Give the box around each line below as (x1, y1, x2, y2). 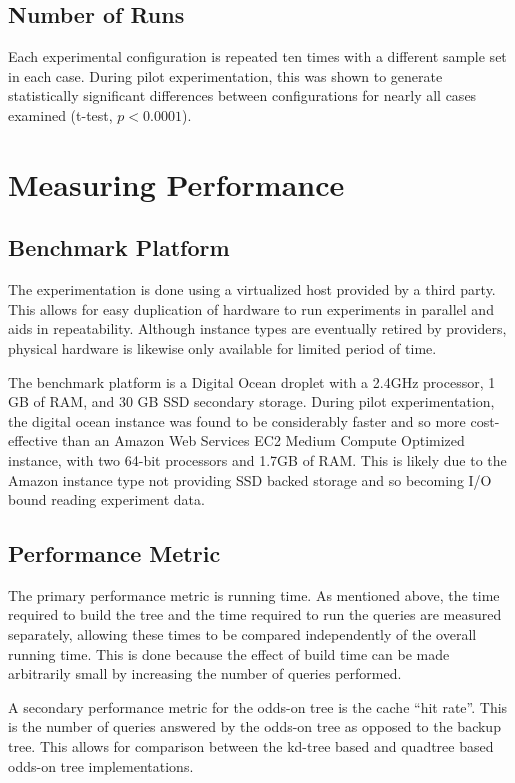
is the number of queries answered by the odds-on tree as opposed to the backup (8, 716, 501, 737)
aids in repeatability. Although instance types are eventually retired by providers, (8, 318, 507, 339)
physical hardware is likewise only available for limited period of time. (8, 337, 437, 358)
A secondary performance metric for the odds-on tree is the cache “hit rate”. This (8, 696, 508, 717)
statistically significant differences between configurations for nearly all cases (8, 85, 477, 106)
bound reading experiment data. (8, 489, 205, 510)
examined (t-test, (8, 104, 113, 125)
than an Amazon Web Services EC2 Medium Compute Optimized (62, 430, 465, 451)
